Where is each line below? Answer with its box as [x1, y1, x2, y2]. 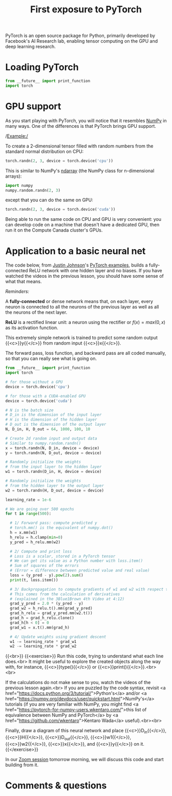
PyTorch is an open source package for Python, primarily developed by [5, 32, 155, 39]
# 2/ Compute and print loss [10, 548, 72, 554]
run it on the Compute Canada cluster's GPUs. [5, 227, 103, 233]
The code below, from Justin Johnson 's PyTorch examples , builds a [5, 262, 148, 268]
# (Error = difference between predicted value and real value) [10, 568, 150, 573]
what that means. [5, 278, 42, 285]
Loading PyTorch [5, 62, 79, 73]
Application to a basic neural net [5, 245, 146, 257]
